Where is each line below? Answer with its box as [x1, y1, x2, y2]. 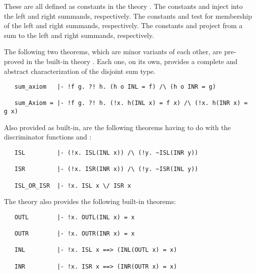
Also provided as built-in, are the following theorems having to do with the [4, 122, 231, 132]
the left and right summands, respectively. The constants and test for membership [4, 10, 252, 21]
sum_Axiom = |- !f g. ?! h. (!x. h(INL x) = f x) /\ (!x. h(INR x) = [14, 100, 248, 107]
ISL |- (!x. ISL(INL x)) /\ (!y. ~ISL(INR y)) [14, 149, 198, 156]
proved [4, 56, 24, 66]
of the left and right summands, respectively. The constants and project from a [4, 20, 243, 31]
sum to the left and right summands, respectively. [4, 30, 154, 40]
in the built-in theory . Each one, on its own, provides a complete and [26, 56, 238, 66]
